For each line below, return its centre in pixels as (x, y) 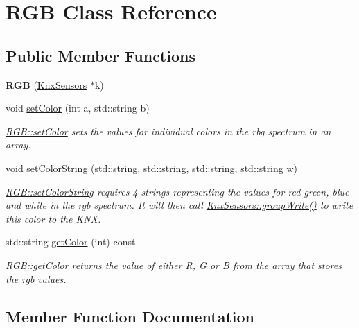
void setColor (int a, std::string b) (78, 108)
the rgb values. (36, 278)
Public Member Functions (100, 55)
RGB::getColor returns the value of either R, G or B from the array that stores (174, 265)
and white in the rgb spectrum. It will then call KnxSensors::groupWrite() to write (179, 205)
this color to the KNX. (53, 218)
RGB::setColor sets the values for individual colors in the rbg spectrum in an (168, 131)
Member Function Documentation (130, 316)
